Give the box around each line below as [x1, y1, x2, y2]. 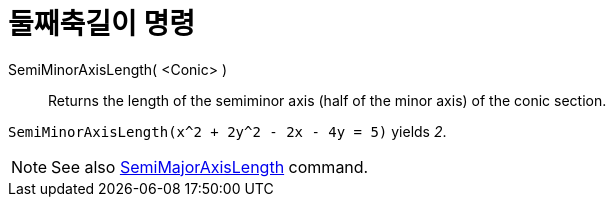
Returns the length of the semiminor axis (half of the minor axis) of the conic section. [48, 91, 607, 109]
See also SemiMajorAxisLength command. [51, 156, 369, 177]
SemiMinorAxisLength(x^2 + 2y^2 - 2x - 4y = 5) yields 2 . [8, 122, 447, 140]
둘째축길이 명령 [8, 7, 195, 41]
